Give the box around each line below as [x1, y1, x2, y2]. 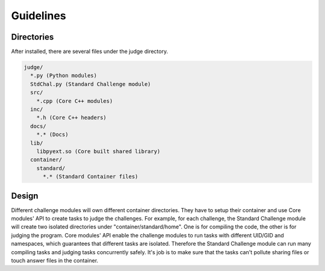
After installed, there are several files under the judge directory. [11, 48, 169, 55]
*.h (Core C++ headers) [36, 114, 107, 121]
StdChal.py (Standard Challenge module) [30, 81, 151, 87]
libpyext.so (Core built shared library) [36, 148, 161, 154]
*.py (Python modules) [30, 72, 97, 79]
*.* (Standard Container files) [43, 173, 138, 180]
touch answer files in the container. [11, 257, 99, 264]
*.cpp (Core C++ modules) [36, 97, 113, 105]
